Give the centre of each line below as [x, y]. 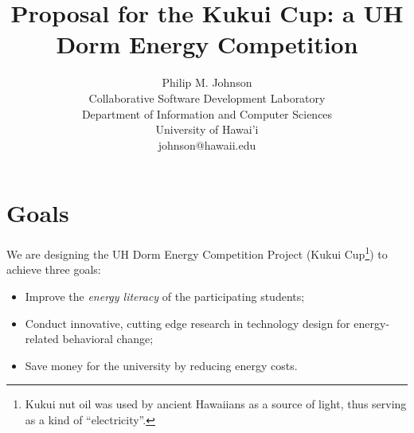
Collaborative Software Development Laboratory [207, 98]
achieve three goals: [54, 269]
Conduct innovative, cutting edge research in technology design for [187, 323]
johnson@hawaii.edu [207, 144]
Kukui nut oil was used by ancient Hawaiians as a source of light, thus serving [216, 404]
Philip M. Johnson [207, 82]
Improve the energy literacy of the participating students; [165, 296]
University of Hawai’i [207, 129]
